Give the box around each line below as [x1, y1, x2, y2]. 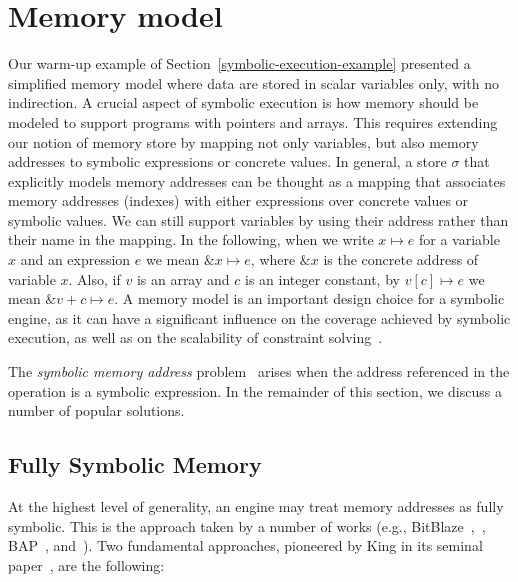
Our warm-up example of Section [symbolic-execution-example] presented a [8, 53, 471, 74]
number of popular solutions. [8, 400, 185, 421]
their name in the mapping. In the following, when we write [8, 229, 374, 250]
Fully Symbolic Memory [8, 449, 262, 480]
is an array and [136, 268, 230, 289]
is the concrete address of [323, 249, 479, 270]
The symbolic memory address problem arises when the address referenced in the [8, 361, 510, 382]
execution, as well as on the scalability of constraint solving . [8, 327, 383, 348]
